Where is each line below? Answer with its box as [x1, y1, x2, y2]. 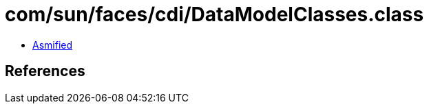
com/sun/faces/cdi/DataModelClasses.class [5, 3, 424, 26]
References [5, 62, 85, 80]
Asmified [32, 38, 73, 51]
